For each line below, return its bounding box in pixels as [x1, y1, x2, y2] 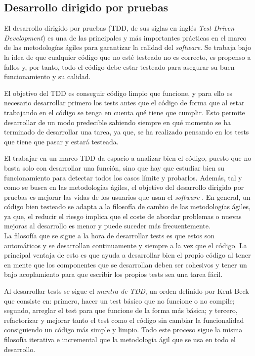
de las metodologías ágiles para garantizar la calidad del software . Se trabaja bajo [4, 42, 251, 52]
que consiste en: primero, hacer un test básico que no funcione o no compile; [4, 295, 235, 306]
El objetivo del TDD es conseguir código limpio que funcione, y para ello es [4, 88, 233, 98]
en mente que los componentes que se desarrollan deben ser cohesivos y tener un [4, 259, 247, 269]
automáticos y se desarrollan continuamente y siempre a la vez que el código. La [4, 240, 247, 250]
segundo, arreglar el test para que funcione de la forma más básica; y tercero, [4, 305, 238, 315]
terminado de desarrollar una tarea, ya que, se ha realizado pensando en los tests [4, 127, 249, 137]
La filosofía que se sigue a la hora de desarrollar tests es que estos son [4, 230, 215, 241]
